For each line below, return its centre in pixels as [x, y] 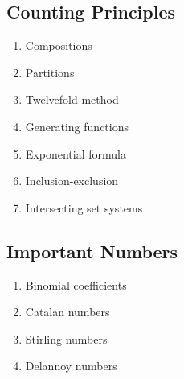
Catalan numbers [67, 312]
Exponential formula [76, 153]
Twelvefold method [72, 99]
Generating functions [77, 126]
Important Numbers [92, 251]
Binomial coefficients [76, 284]
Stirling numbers [66, 338]
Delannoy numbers [71, 366]
